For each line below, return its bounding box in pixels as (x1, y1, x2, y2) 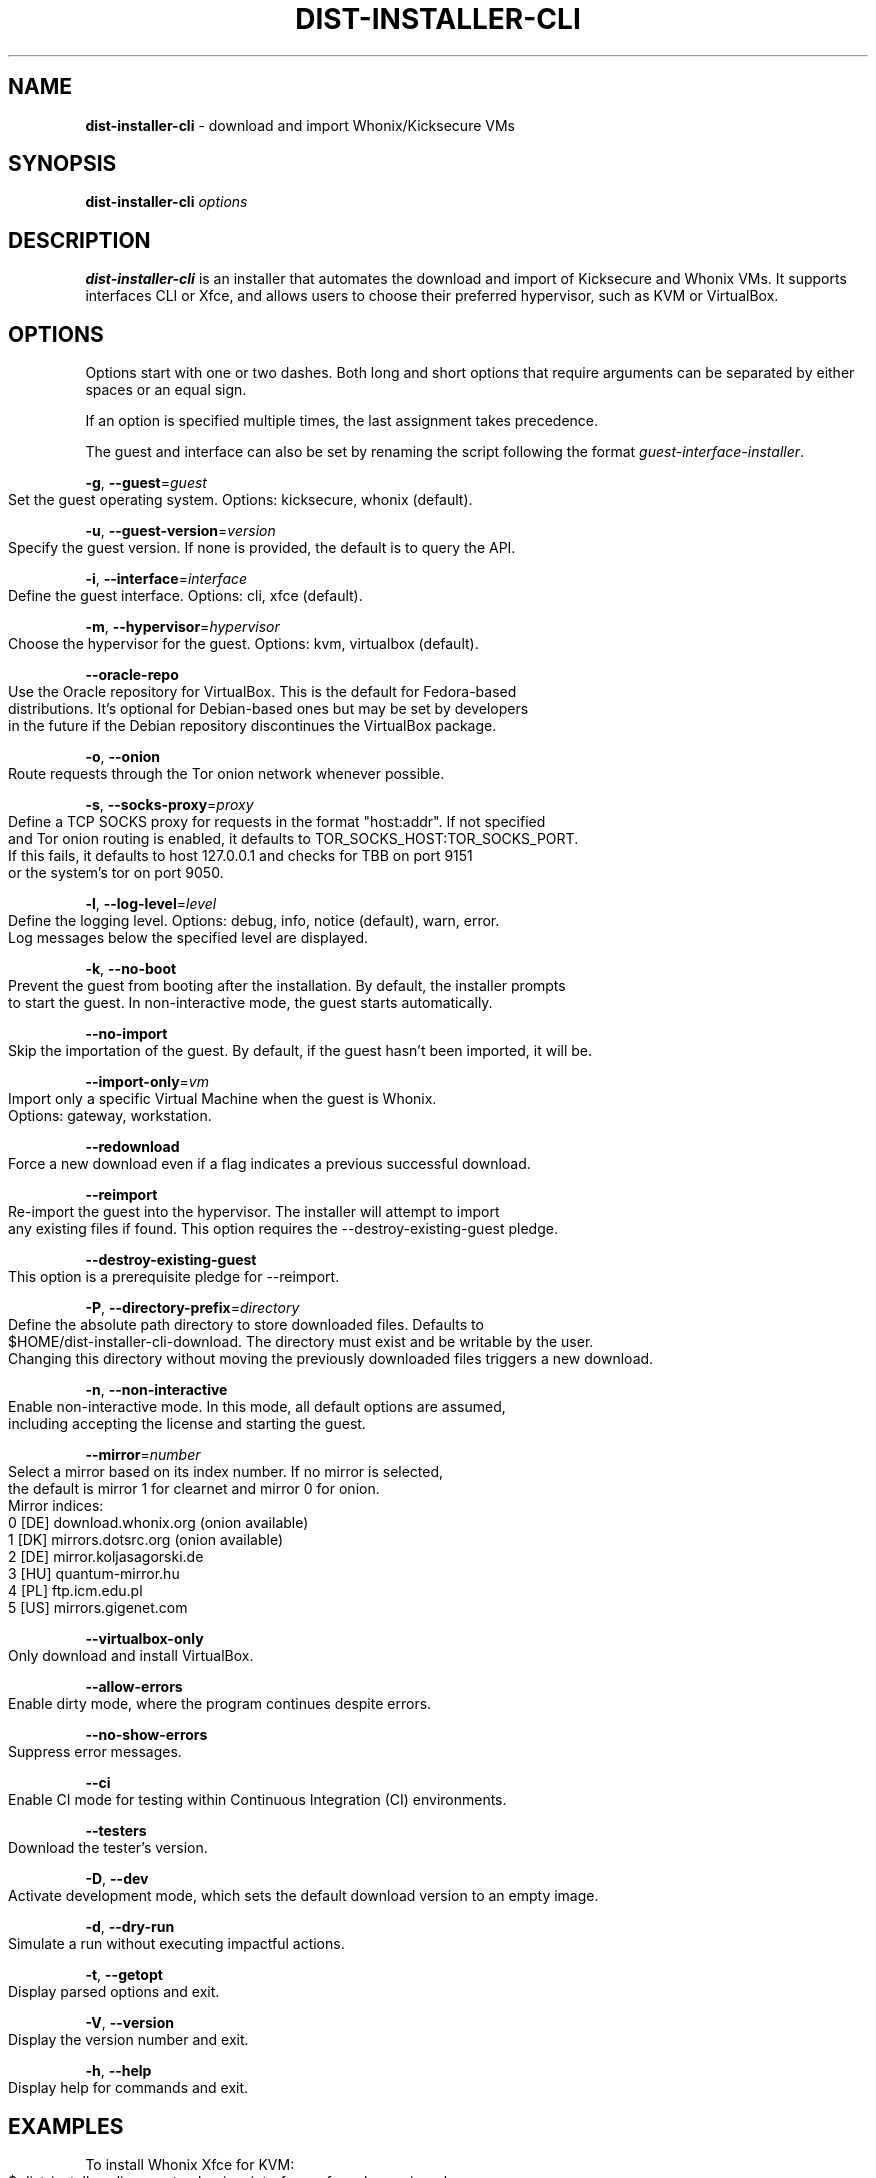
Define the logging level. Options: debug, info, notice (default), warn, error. (8, 912, 500, 930)
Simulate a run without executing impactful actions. (8, 1935, 345, 1953)
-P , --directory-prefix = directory (85, 1299, 300, 1317)
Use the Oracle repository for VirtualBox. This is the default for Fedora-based (8, 683, 517, 701)
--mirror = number (85, 1446, 201, 1464)
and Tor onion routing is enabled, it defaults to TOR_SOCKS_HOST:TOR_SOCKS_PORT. (8, 830, 579, 848)
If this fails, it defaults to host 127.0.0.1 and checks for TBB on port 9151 (8, 847, 473, 865)
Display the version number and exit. (8, 2031, 249, 2049)
